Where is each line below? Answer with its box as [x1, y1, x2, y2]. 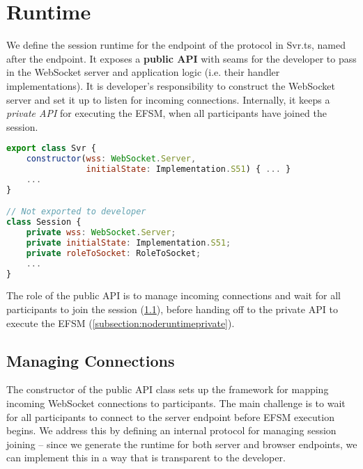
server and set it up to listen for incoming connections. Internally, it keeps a [6, 92, 330, 106]
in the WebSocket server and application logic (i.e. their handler [6, 65, 280, 79]
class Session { [6, 217, 82, 228]
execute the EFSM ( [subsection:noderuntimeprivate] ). [6, 315, 235, 330]
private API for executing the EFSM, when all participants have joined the [6, 106, 327, 120]
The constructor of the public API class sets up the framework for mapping [6, 382, 329, 397]
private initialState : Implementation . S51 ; [26, 237, 231, 248]
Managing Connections [6, 349, 175, 371]
